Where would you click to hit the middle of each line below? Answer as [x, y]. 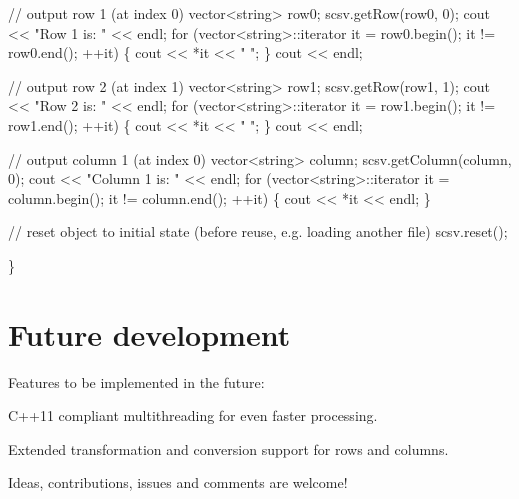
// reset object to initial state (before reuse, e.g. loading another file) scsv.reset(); [258, 231]
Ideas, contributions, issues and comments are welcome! [178, 482]
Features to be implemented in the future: [136, 381]
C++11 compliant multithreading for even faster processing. [193, 415]
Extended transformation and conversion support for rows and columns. [228, 448]
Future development [149, 333]
